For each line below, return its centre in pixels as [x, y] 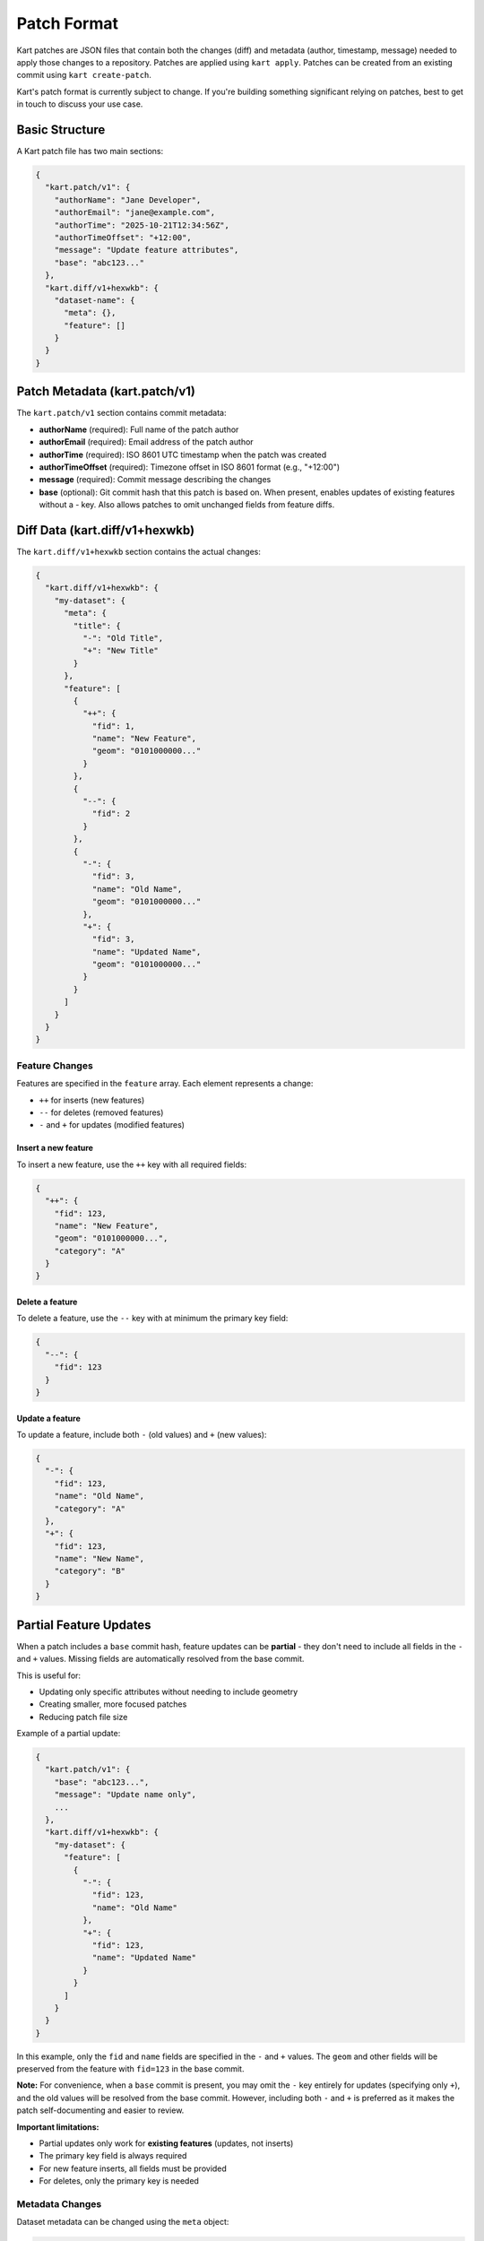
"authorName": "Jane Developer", [128, 200]
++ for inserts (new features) [92, 1100]
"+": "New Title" [120, 651]
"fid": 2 [111, 814]
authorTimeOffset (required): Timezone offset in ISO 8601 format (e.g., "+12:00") [190, 467]
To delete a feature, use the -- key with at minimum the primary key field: [152, 1319]
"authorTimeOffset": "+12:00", [123, 237]
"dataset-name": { [95, 300]
